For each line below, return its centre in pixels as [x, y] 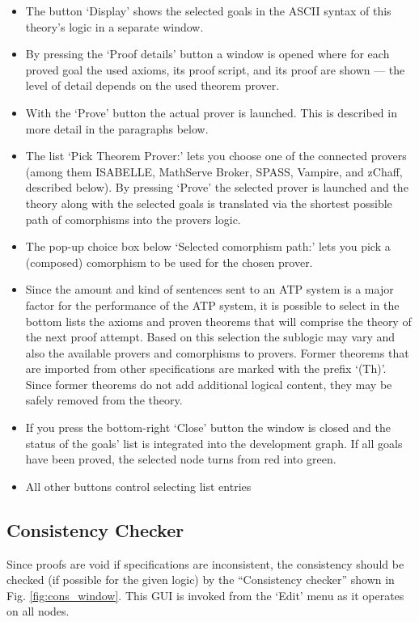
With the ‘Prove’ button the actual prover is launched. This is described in [211, 112]
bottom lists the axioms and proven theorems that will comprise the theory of [218, 321]
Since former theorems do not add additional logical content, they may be [209, 384]
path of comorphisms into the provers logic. [133, 219]
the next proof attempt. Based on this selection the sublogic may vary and [210, 337]
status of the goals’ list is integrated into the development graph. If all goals [214, 443]
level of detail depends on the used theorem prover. [152, 85]
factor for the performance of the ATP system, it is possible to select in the [212, 305]
